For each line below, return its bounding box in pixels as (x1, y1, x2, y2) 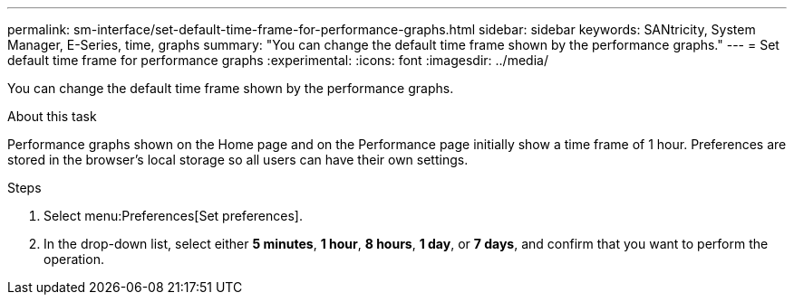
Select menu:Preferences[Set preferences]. (44, 208, 303, 223)
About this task (7, 109, 97, 124)
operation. (44, 251, 104, 267)
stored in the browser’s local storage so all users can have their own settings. (7, 152, 469, 167)
